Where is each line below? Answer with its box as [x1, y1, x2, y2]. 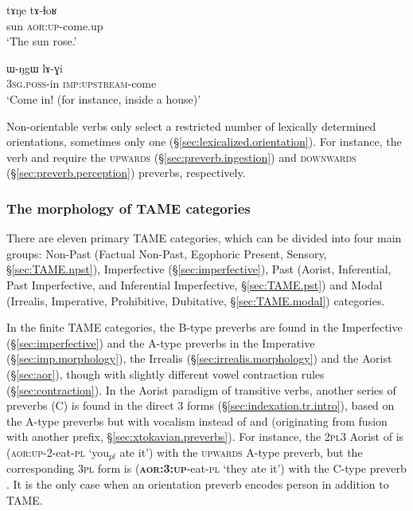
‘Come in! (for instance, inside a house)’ [6, 90, 201, 107]
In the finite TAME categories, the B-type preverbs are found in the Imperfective [6, 319, 403, 336]
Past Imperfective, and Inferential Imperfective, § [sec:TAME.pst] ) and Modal [6, 276, 383, 293]
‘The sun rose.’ [6, 33, 77, 49]
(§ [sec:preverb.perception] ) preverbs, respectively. [6, 164, 246, 181]
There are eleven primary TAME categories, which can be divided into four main [6, 230, 402, 246]
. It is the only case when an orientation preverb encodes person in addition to [6, 475, 389, 492]
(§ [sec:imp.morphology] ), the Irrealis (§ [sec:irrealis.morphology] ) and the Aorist [6, 350, 392, 367]
